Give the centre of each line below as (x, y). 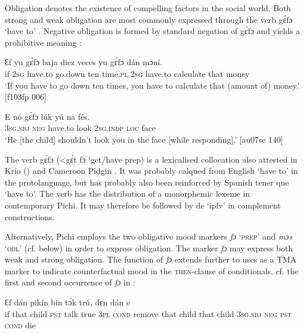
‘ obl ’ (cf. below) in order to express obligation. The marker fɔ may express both (149, 248)
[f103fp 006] (26, 97)
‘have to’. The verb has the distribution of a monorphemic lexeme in (128, 194)
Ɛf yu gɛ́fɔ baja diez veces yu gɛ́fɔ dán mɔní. (84, 62)
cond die (20, 325)
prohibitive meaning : (43, 42)
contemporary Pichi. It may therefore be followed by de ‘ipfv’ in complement (143, 205)
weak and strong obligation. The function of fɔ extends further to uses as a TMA (151, 259)
